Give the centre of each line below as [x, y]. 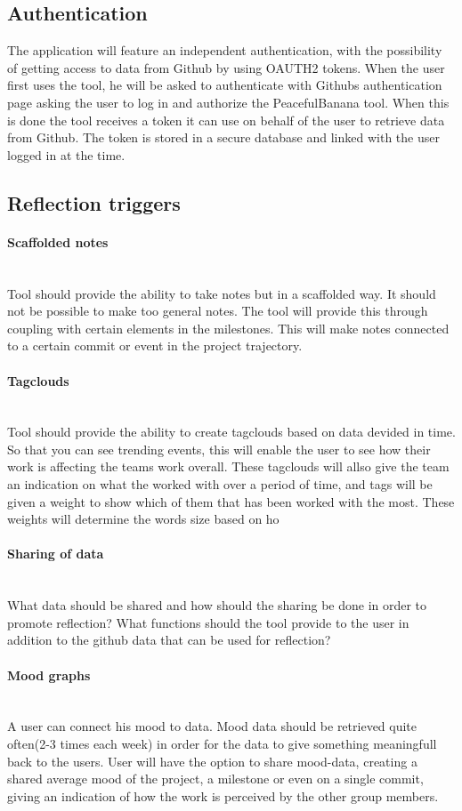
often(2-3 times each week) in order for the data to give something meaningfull [222, 744]
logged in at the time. [66, 154]
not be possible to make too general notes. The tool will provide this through [218, 311]
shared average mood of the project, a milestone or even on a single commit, [215, 779]
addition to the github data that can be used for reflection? [169, 640]
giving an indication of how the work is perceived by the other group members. [223, 795]
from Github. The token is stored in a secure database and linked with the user [223, 137]
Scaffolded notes [58, 241]
